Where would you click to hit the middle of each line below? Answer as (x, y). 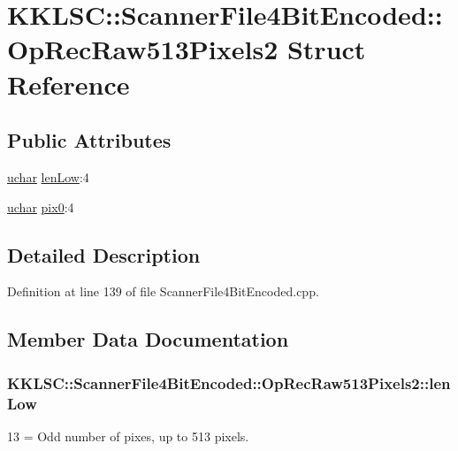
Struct (326, 49)
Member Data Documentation (148, 339)
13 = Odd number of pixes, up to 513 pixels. (128, 436)
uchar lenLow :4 (48, 176)
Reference (69, 84)
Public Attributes (89, 140)
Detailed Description (104, 254)
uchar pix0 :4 (41, 206)
